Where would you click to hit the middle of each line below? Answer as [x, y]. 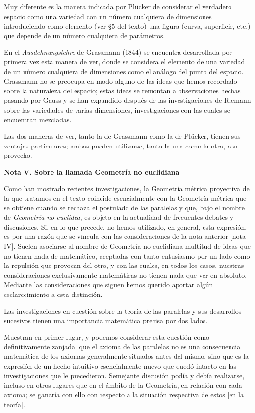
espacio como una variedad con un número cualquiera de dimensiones [108, 16]
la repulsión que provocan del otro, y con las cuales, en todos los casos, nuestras [124, 265]
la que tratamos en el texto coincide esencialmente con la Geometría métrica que [125, 198]
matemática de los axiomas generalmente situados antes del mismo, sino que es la [127, 356]
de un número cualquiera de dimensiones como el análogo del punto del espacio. [124, 71]
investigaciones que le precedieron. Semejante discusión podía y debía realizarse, [124, 375]
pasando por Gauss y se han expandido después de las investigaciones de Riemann [127, 100]
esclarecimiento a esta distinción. [53, 294]
